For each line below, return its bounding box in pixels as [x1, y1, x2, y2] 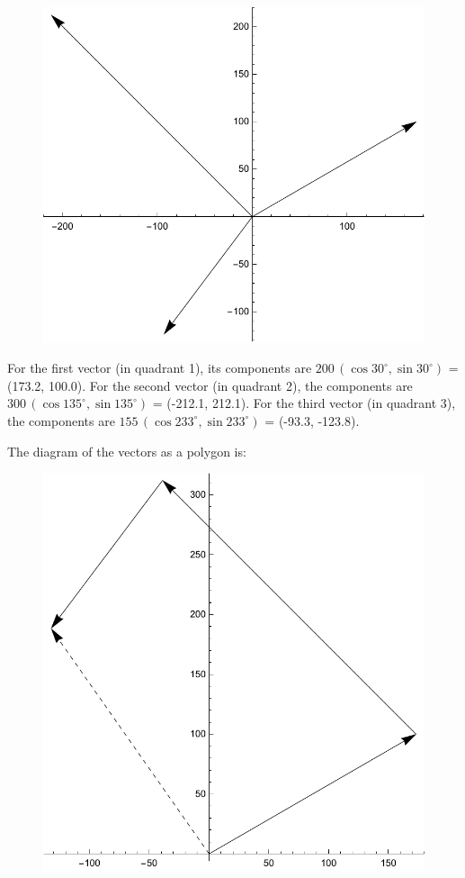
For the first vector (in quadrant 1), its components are [7, 358, 312, 377]
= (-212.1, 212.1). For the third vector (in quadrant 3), [152, 394, 456, 412]
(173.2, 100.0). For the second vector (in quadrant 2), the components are [7, 376, 413, 394]
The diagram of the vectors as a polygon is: [7, 441, 246, 460]
